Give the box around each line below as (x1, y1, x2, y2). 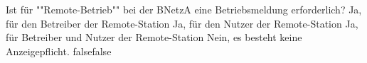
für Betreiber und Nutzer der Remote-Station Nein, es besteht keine (6, 30, 302, 45)
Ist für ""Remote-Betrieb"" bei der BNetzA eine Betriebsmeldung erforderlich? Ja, (6, 2, 362, 16)
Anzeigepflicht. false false (6, 43, 112, 58)
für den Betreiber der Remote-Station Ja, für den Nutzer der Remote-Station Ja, (6, 16, 358, 30)
